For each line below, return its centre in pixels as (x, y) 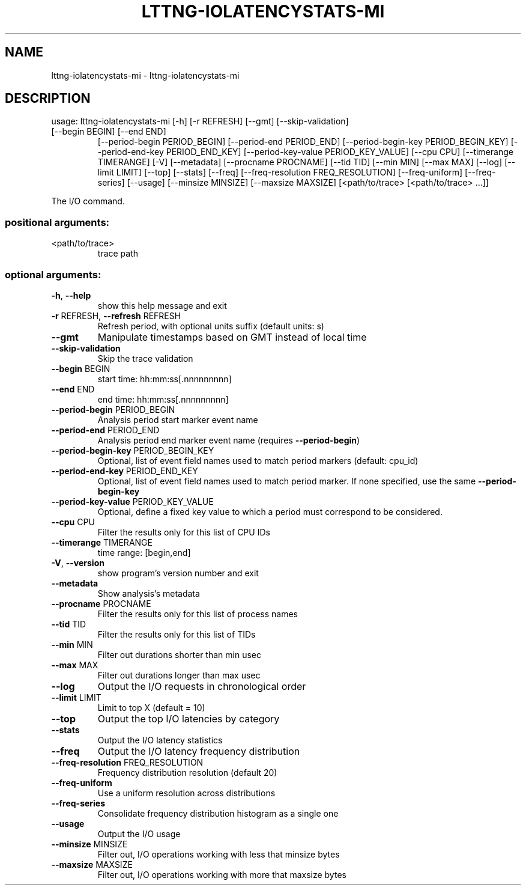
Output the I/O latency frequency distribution (199, 751)
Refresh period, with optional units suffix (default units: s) (211, 326)
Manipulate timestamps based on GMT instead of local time (232, 337)
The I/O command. (88, 201)
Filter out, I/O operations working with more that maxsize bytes (222, 874)
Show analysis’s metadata (149, 593)
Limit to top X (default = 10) (151, 707)
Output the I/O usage (139, 834)
